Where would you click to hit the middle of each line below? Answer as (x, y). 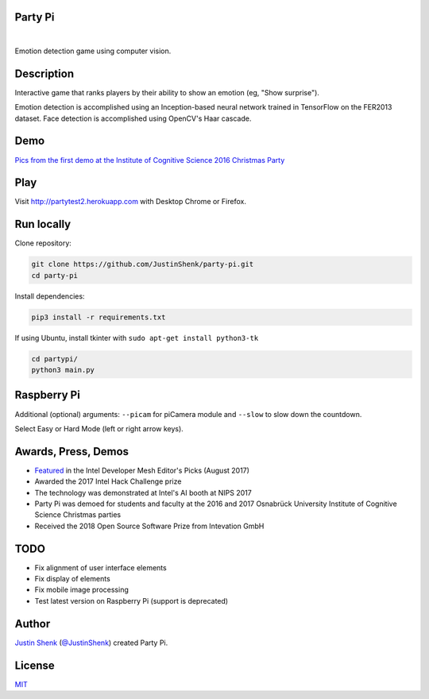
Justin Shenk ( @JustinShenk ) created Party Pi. (91, 643)
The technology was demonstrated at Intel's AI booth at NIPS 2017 (143, 492)
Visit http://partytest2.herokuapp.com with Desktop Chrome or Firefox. (130, 202)
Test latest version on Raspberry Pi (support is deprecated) (131, 601)
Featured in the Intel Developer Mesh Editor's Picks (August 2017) (142, 470)
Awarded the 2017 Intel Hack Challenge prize (108, 481)
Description (44, 73)
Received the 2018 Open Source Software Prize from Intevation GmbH (149, 526)
